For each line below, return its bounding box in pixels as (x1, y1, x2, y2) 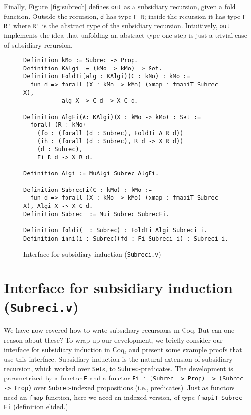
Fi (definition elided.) (4, 401, 68, 412)
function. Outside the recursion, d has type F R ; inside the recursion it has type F (4, 11, 246, 21)
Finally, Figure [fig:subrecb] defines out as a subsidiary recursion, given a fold (4, 1, 236, 11)
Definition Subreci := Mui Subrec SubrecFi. (23, 210, 169, 218)
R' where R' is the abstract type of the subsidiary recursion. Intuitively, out (4, 20, 230, 31)
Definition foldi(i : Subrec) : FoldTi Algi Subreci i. (23, 226, 208, 234)
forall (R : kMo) (30, 121, 86, 129)
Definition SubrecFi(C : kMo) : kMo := (23, 186, 152, 193)
